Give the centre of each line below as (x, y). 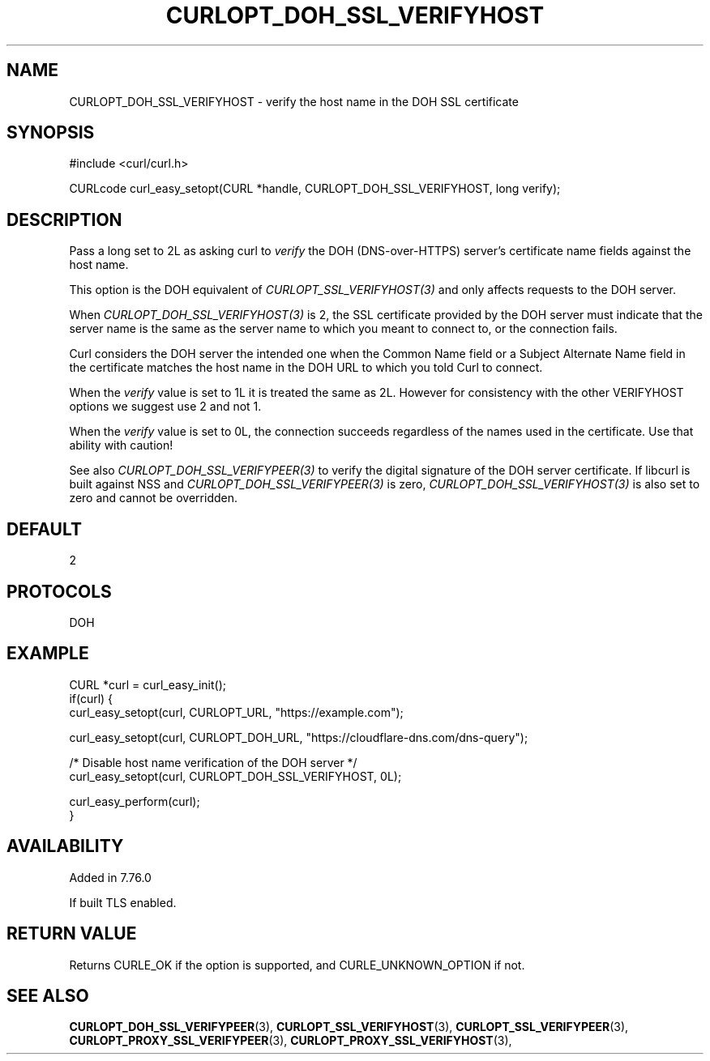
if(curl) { (91, 698)
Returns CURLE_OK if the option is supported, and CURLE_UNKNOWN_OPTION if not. (297, 965)
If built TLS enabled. (123, 902)
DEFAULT (44, 529)
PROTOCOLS (59, 591)
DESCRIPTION (64, 219)
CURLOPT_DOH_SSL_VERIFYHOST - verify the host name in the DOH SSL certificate (294, 101)
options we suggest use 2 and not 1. (165, 407)
